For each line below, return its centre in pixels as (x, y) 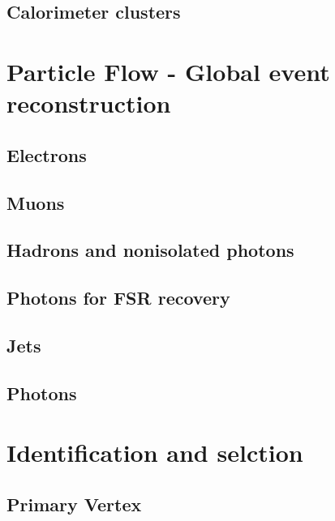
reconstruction (89, 103)
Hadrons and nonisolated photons (150, 250)
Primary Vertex (74, 504)
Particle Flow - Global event (168, 71)
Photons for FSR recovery (118, 298)
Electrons (47, 154)
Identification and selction (155, 453)
